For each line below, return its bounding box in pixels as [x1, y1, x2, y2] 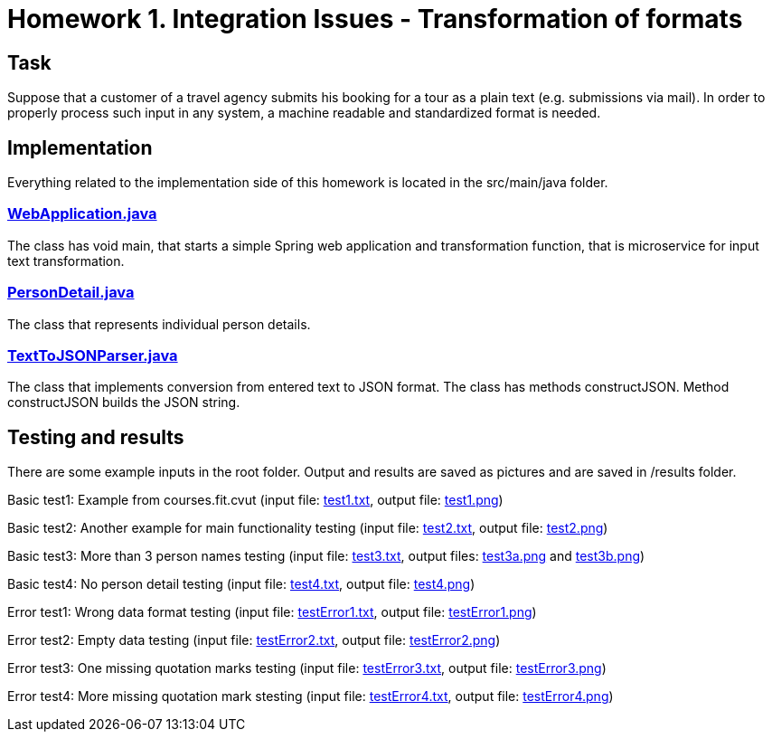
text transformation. [7, 252, 125, 269]
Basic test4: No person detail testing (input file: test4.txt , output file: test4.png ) [7, 576, 475, 592]
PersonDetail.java [7, 283, 135, 302]
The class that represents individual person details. [7, 316, 311, 332]
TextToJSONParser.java [7, 346, 178, 365]
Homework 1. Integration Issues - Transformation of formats [7, 4, 743, 34]
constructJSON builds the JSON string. [7, 394, 240, 411]
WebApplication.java [7, 204, 157, 223]
